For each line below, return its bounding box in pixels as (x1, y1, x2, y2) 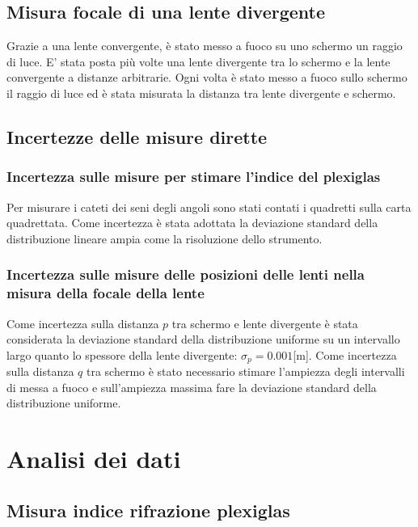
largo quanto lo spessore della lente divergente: (6, 346, 238, 363)
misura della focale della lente (6, 283, 205, 303)
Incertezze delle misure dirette (6, 124, 268, 149)
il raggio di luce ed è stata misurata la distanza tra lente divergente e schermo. (6, 84, 396, 101)
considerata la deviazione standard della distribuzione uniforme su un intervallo (6, 331, 400, 348)
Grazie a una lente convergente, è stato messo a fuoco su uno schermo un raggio (6, 37, 403, 54)
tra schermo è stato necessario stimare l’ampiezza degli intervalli (86, 363, 405, 380)
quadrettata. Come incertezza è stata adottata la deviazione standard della (6, 214, 378, 231)
